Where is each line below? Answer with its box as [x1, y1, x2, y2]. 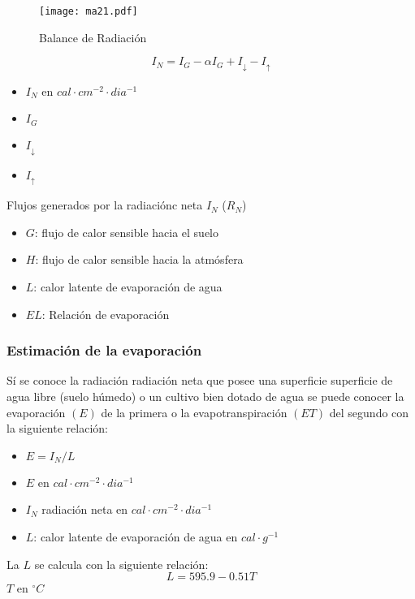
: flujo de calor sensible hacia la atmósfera [35, 251, 244, 268]
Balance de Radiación [39, 28, 147, 45]
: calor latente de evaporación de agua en [33, 528, 238, 545]
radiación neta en [41, 501, 128, 518]
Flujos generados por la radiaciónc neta [6, 196, 203, 213]
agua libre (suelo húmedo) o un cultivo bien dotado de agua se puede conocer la [6, 387, 404, 404]
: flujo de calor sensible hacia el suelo [34, 223, 219, 240]
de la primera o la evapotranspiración [101, 403, 287, 420]
